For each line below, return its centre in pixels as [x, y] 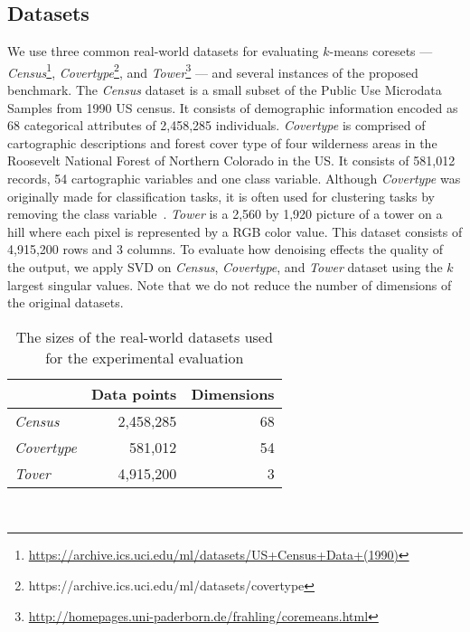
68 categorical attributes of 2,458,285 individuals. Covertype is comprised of [216, 125]
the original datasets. [66, 302]
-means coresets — [381, 51]
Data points [134, 393]
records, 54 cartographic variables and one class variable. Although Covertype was [234, 179]
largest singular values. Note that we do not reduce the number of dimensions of [230, 284]
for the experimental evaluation [145, 357]
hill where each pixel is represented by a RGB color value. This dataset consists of [235, 231]
